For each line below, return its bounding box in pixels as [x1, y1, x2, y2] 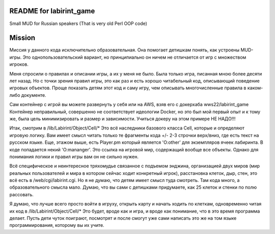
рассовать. [9, 191, 34, 197]
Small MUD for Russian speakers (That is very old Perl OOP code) [9, 20, 148, 27]
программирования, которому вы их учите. [9, 222, 104, 228]
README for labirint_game [9, 7, 95, 15]
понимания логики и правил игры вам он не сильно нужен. [9, 153, 139, 160]
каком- [247, 85, 263, 91]
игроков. [9, 61, 29, 67]
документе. [21, 92, 46, 98]
